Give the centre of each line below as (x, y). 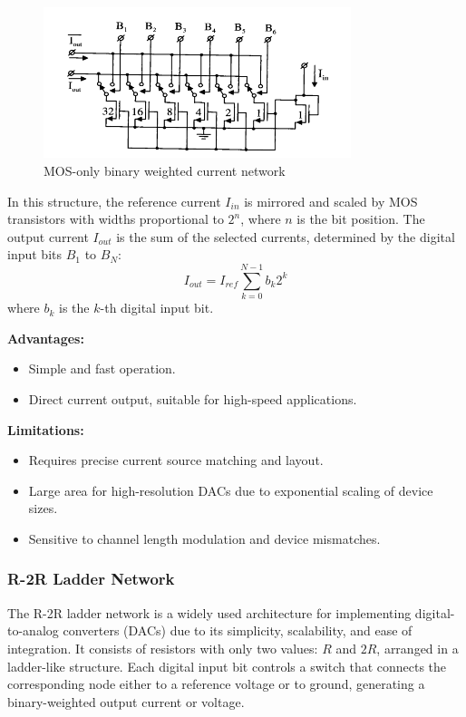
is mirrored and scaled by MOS (331, 201)
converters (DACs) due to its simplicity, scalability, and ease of (238, 630)
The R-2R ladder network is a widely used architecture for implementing (209, 612)
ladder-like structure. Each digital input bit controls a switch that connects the (227, 666)
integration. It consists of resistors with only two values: (163, 648)
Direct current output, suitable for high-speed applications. (193, 398)
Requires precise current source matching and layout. (176, 460)
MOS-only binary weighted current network (165, 171)
